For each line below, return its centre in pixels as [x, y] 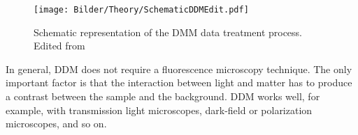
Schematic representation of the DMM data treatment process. [168, 32]
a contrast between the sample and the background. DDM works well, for [163, 96]
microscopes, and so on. [56, 124]
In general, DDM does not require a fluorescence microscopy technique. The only [179, 69]
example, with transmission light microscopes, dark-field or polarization [159, 110]
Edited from [59, 46]
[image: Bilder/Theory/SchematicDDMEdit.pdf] [141, 10]
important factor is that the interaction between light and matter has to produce [179, 82]
